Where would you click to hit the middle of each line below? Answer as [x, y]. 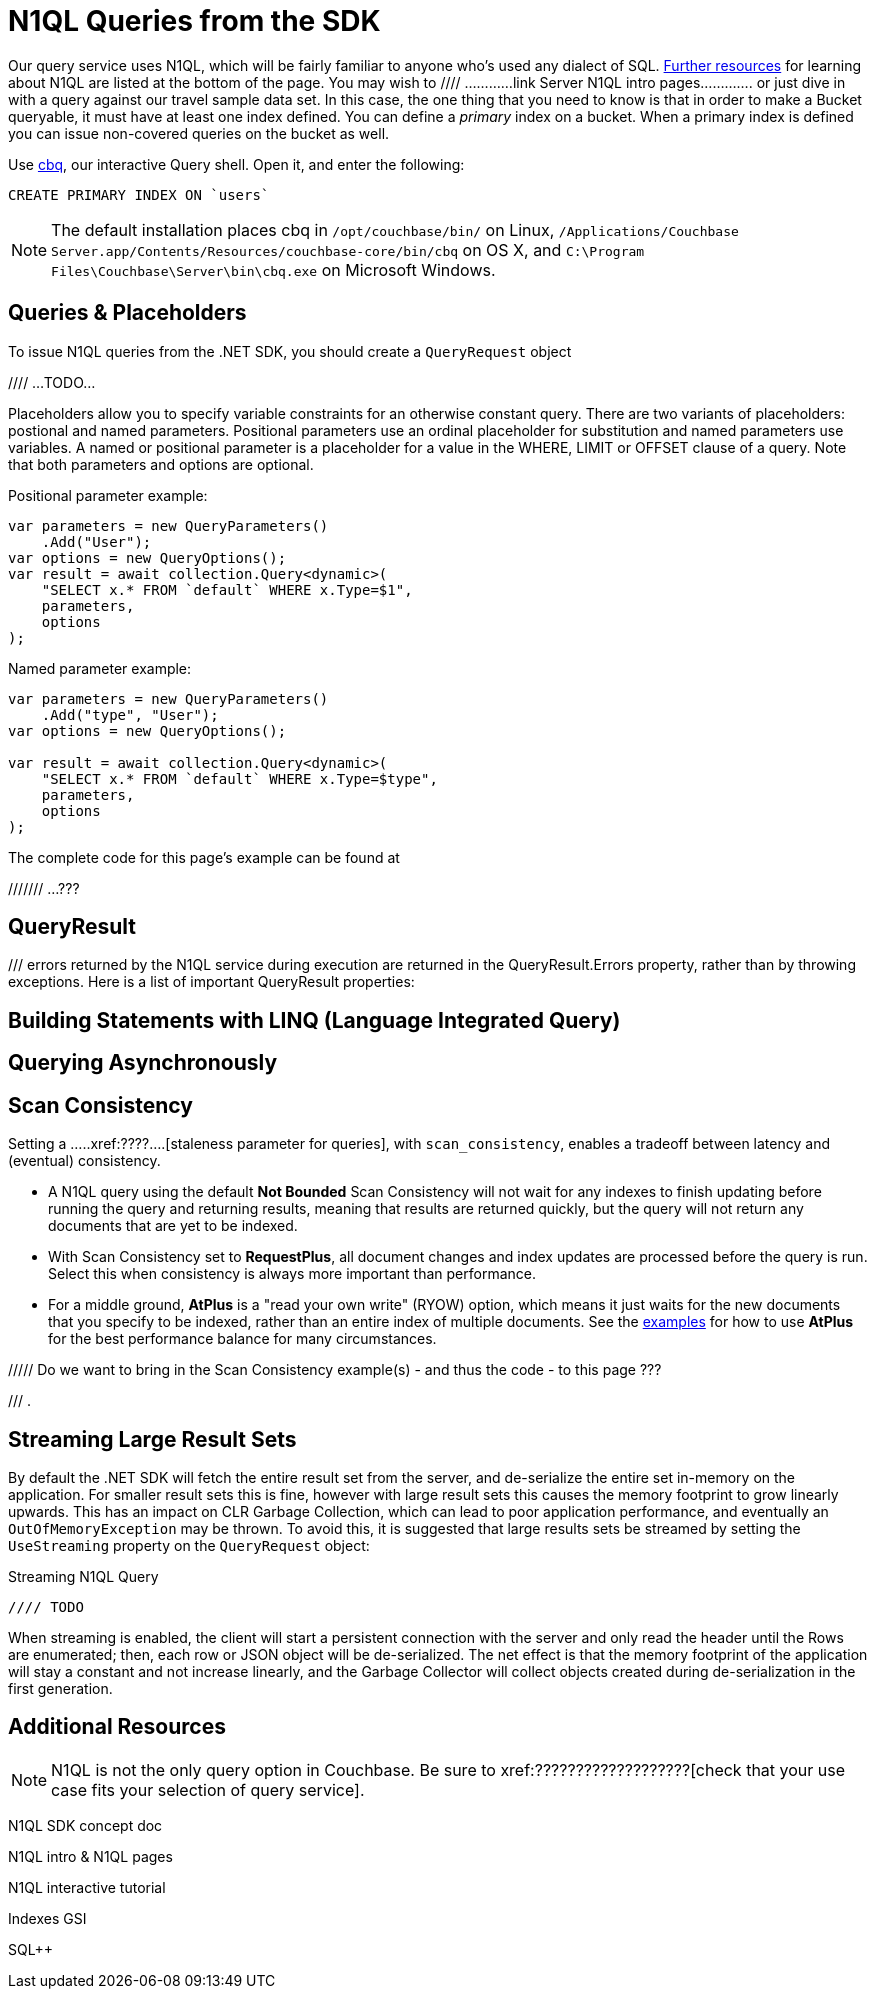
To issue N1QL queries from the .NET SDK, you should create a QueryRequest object [290, 351]
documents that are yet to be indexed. [173, 1226]
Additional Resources [117, 1727]
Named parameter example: [100, 668]
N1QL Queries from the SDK [194, 21]
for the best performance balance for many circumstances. [242, 1339]
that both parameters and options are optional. [161, 464]
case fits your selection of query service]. [208, 1789]
